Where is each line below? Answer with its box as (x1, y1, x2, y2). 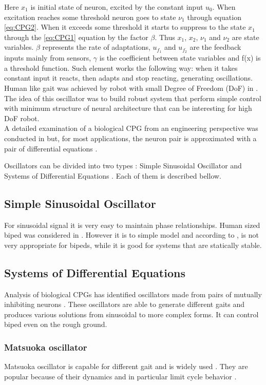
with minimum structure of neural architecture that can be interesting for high (4, 103, 252, 113)
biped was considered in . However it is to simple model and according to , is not (4, 229, 259, 240)
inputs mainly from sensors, (4, 52, 91, 63)
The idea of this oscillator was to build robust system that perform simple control (4, 92, 261, 103)
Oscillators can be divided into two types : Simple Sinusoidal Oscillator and (4, 160, 242, 171)
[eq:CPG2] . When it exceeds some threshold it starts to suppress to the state (4, 22, 246, 32)
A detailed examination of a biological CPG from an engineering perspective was (4, 123, 258, 133)
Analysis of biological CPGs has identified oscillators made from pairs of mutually (4, 288, 262, 299)
